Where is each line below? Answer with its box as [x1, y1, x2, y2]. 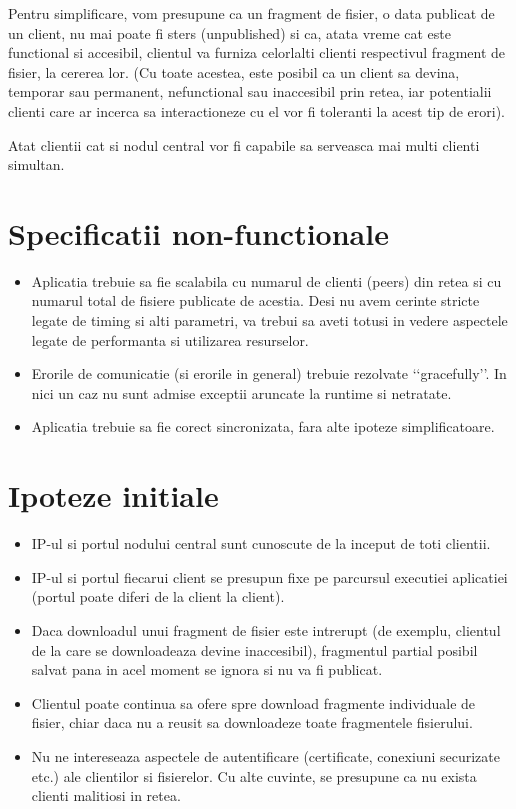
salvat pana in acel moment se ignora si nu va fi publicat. [31, 659, 383, 680]
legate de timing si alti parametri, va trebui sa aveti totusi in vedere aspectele [31, 310, 508, 331]
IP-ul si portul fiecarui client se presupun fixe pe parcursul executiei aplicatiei [31, 566, 508, 587]
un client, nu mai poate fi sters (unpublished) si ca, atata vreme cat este [8, 22, 451, 43]
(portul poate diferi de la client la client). [31, 586, 285, 607]
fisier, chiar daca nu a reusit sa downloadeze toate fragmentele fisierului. [31, 712, 473, 733]
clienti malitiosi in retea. [31, 785, 181, 806]
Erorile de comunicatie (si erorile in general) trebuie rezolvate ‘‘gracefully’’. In [31, 363, 507, 384]
